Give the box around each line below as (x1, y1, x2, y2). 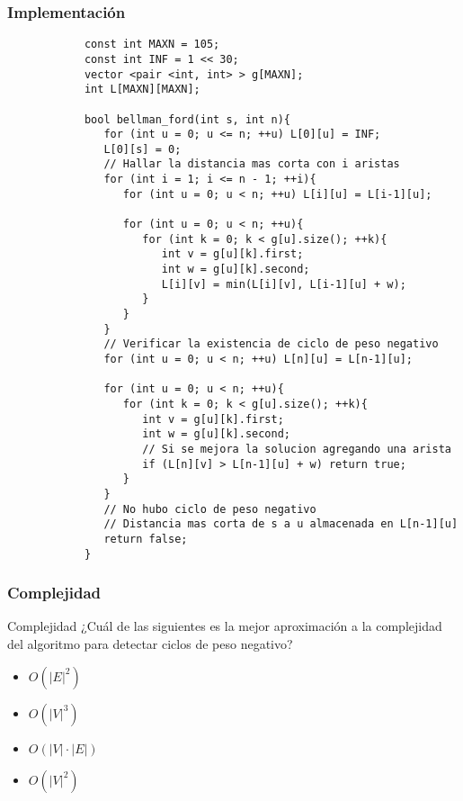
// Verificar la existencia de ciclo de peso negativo (103, 337, 439, 351)
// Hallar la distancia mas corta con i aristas (103, 157, 400, 171)
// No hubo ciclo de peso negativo (103, 502, 316, 516)
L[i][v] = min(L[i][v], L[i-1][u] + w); (161, 277, 406, 291)
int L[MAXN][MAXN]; (84, 83, 200, 96)
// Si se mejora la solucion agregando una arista (142, 442, 451, 455)
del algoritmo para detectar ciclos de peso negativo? (7, 634, 293, 652)
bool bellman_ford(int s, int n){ (84, 112, 290, 126)
